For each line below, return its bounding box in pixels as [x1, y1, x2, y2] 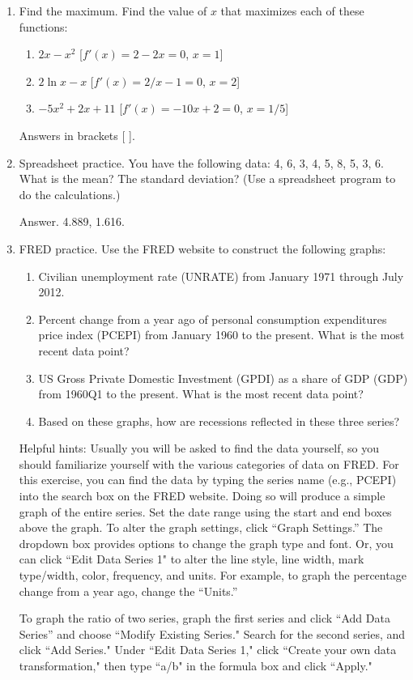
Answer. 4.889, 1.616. [19, 213, 125, 230]
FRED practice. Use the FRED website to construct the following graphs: [19, 240, 386, 257]
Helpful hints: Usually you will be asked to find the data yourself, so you [19, 440, 379, 457]
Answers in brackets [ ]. [19, 126, 135, 143]
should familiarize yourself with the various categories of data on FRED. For [19, 455, 399, 472]
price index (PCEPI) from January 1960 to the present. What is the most [38, 326, 405, 343]
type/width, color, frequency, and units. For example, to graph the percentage [19, 567, 407, 584]
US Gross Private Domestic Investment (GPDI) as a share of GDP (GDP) [38, 369, 408, 386]
